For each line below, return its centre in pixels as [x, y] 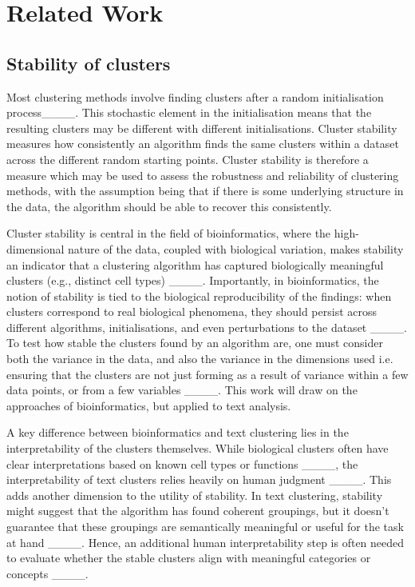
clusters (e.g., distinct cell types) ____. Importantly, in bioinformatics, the [193, 280]
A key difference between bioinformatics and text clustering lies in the [178, 432]
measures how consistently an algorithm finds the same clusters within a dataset [203, 144]
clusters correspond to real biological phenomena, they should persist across [192, 311]
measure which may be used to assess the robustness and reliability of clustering [203, 175]
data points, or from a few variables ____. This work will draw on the [182, 390]
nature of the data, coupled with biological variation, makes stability [236, 248]
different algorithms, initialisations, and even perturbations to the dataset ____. [207, 327]
